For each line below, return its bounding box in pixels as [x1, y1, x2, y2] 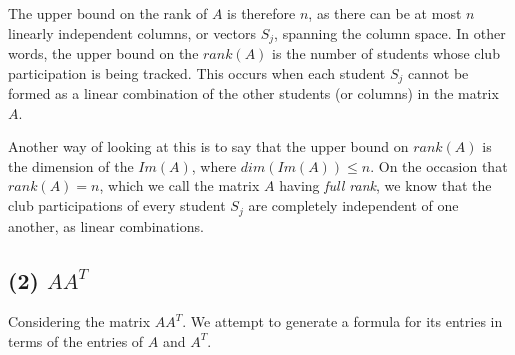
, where [191, 155, 237, 176]
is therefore [227, 3, 296, 23]
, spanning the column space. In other [274, 22, 506, 43]
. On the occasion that [370, 155, 508, 176]
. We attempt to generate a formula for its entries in [182, 311, 503, 332]
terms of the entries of [8, 330, 144, 351]
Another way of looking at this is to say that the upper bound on [8, 136, 409, 157]
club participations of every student [8, 195, 226, 216]
